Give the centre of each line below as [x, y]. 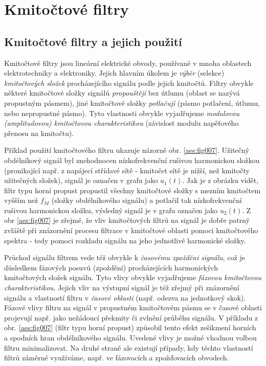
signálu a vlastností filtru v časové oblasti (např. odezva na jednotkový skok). [125, 297]
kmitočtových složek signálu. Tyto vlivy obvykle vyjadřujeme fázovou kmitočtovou [133, 277]
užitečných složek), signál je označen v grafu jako [81, 180]
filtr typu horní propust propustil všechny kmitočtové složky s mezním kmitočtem [132, 190]
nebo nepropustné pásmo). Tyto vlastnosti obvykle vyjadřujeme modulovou [122, 113]
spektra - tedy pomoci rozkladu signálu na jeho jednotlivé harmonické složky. [125, 240]
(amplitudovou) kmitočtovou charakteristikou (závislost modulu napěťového [121, 123]
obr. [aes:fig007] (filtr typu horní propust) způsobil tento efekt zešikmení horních [130, 327]
